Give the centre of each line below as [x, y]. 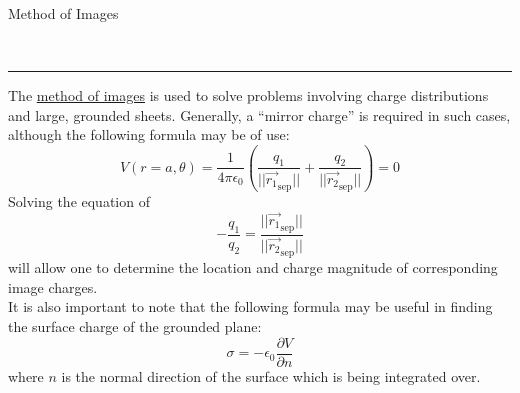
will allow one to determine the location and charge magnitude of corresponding [253, 267]
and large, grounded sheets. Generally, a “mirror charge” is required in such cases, [259, 114]
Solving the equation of [79, 200]
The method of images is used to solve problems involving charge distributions [248, 95]
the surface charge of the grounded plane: [135, 326]
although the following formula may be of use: [149, 134]
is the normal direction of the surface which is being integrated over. [271, 375]
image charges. [53, 286]
